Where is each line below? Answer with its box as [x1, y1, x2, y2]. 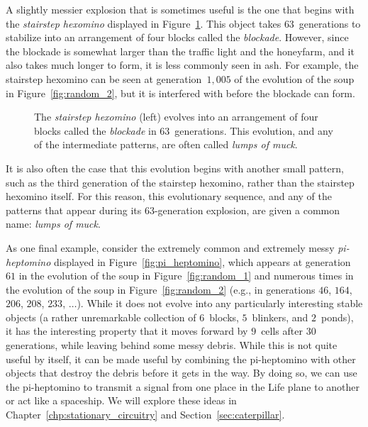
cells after [261, 323, 303, 338]
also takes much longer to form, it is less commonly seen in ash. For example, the [6, 57, 359, 72]
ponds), [320, 309, 354, 324]
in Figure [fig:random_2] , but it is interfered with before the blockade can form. [6, 85, 355, 100]
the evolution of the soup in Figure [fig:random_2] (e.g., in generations [6, 282, 316, 296]
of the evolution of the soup [234, 71, 355, 86]
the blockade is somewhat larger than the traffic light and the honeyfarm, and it [6, 43, 355, 58]
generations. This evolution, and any [174, 123, 333, 138]
